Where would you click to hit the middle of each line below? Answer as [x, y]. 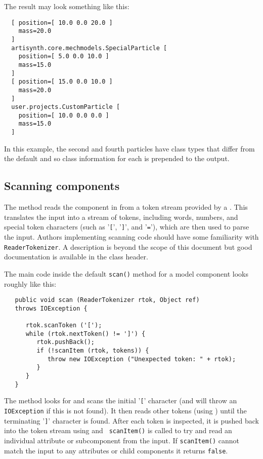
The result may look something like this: [67, 6]
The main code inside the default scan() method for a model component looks [126, 273]
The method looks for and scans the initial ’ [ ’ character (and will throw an [121, 400]
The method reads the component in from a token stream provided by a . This [126, 207]
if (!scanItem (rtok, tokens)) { [93, 351]
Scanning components [62, 186]
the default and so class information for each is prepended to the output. [117, 158]
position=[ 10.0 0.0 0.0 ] [64, 115]
